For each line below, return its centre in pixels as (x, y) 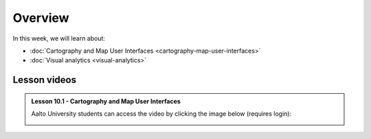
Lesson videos (45, 80)
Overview (41, 18)
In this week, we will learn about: (59, 38)
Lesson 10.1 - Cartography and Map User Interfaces (106, 101)
